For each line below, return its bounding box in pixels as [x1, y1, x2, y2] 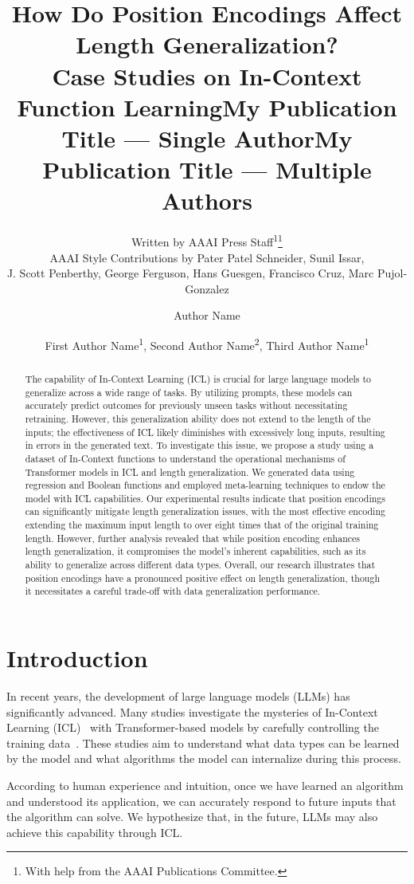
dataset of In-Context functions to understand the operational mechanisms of [25, 451, 346, 465]
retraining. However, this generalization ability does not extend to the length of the [25, 411, 371, 425]
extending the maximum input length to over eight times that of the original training [25, 518, 379, 532]
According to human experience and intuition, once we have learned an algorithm [6, 776, 404, 793]
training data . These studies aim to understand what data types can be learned [6, 734, 400, 751]
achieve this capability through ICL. [6, 823, 183, 840]
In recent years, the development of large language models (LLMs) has [6, 688, 350, 705]
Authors [162, 184, 252, 217]
